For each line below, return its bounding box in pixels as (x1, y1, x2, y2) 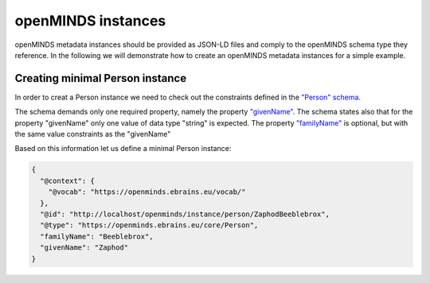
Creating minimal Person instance (14, 72, 187, 85)
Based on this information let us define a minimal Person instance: (14, 144, 232, 153)
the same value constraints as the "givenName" (14, 130, 171, 139)
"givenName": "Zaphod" (40, 243, 129, 252)
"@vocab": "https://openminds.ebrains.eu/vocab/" (48, 188, 246, 196)
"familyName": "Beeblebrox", (40, 231, 154, 241)
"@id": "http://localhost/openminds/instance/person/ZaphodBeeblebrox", (40, 209, 330, 219)
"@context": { (40, 176, 96, 185)
